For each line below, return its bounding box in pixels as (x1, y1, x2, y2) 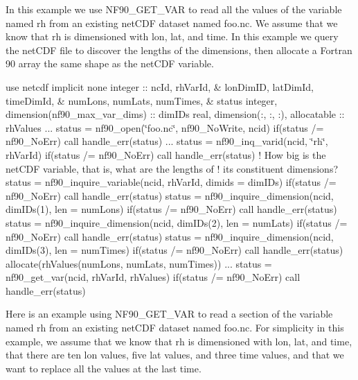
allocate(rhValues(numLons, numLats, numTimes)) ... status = (6, 256, 272, 270)
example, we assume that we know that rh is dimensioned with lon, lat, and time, (6, 334, 352, 348)
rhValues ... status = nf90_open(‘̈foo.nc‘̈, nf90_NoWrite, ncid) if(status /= (6, 120, 324, 135)
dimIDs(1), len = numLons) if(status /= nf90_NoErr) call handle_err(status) (6, 202, 337, 216)
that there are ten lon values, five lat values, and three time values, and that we (6, 347, 344, 362)
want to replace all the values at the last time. (6, 361, 202, 375)
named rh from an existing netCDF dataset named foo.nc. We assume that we (6, 15, 338, 30)
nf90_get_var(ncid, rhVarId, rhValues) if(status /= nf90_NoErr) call (6, 270, 301, 284)
